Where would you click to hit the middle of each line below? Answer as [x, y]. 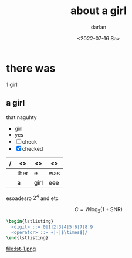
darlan [99, 27]
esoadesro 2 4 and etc [32, 198]
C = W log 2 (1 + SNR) [99, 210]
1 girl [12, 84]
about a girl [99, 11]
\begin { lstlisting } [30, 221]
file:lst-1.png [21, 249]
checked [33, 148]
